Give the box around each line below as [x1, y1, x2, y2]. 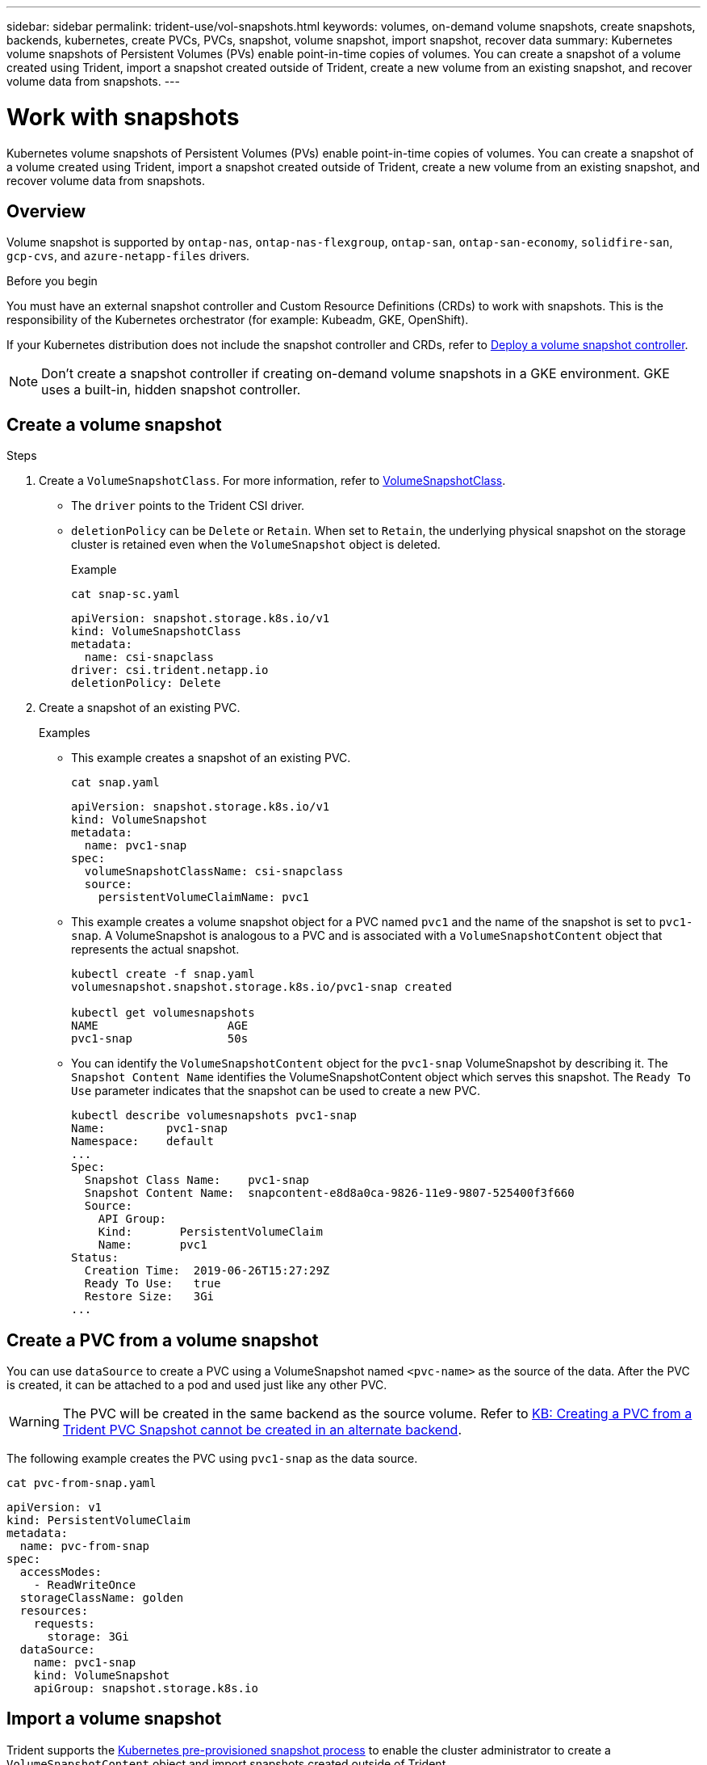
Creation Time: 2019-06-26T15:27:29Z [84, 1264, 330, 1278]
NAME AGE [71, 1019, 249, 1033]
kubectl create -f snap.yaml [71, 967, 255, 981]
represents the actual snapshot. [71, 942, 240, 957]
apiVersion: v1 [6, 1501, 102, 1514]
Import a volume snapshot [6, 1708, 222, 1729]
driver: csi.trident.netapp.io [71, 663, 269, 677]
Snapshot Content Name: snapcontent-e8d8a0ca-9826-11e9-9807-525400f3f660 [84, 1186, 575, 1200]
